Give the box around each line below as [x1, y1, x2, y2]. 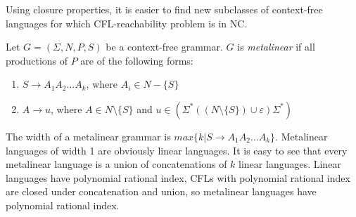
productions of [6, 53, 68, 67]
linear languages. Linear [239, 157, 341, 171]
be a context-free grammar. [106, 39, 223, 54]
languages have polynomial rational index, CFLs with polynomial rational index [6, 170, 350, 185]
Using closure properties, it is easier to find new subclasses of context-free [6, 2, 323, 16]
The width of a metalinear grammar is [6, 129, 171, 143]
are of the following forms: [80, 53, 193, 67]
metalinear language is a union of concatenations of [6, 157, 227, 171]
